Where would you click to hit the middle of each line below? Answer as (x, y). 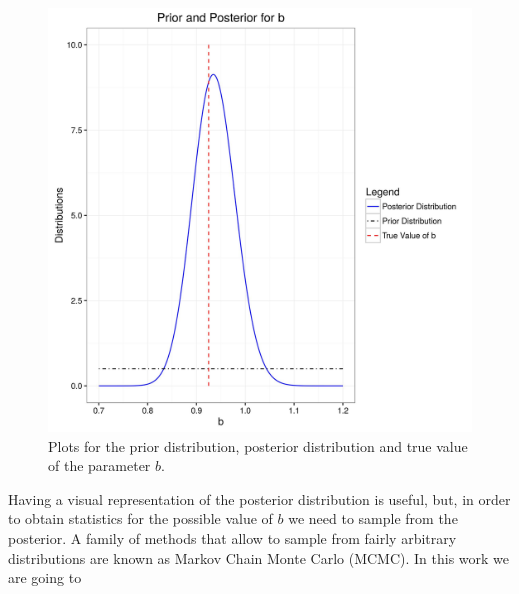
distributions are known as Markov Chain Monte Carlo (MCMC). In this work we (259, 557)
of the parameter (99, 465)
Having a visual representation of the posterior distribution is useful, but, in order (259, 498)
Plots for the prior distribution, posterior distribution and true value (258, 445)
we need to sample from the (373, 518)
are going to (45, 577)
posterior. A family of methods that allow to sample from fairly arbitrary (232, 537)
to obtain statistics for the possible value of (140, 518)
